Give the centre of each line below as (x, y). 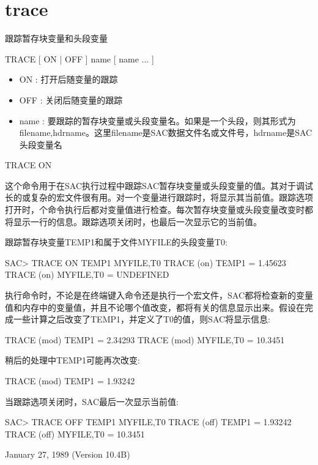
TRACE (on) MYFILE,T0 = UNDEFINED (87, 274)
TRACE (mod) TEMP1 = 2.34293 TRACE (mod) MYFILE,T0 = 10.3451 (145, 339)
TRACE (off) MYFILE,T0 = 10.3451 (75, 433)
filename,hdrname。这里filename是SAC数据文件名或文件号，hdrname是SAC (166, 132)
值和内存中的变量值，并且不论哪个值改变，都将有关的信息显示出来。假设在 (155, 307)
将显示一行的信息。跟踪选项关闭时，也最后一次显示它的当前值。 (133, 221)
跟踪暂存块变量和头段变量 (56, 38)
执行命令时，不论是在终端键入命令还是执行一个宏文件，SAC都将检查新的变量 (159, 295)
